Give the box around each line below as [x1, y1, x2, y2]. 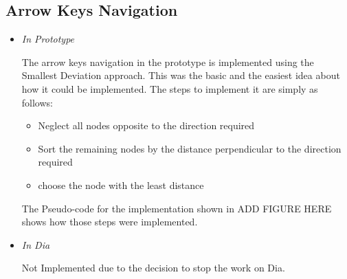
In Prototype [21, 32, 75, 46]
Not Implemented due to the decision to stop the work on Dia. [21, 260, 285, 275]
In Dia [21, 237, 50, 252]
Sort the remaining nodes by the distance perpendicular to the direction [38, 141, 342, 155]
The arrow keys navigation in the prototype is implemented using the [21, 54, 314, 69]
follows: [21, 95, 53, 109]
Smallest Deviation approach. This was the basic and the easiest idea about [21, 68, 340, 82]
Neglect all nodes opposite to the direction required [38, 118, 255, 133]
